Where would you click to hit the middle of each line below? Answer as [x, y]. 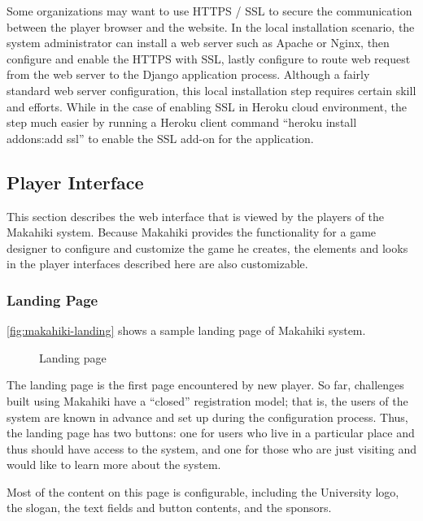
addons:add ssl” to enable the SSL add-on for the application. [160, 138]
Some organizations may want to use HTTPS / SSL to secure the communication [209, 11]
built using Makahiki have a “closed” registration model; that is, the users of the [207, 400]
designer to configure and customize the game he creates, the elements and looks [207, 247]
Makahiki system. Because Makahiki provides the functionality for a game [192, 232]
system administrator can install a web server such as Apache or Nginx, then [198, 43]
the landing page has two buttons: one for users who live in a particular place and [211, 433]
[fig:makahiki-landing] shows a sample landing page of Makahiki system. [186, 330]
